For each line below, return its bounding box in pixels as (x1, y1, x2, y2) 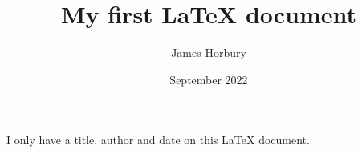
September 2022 (169, 70, 248, 87)
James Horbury (171, 44, 246, 61)
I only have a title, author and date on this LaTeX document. (6, 131, 310, 148)
